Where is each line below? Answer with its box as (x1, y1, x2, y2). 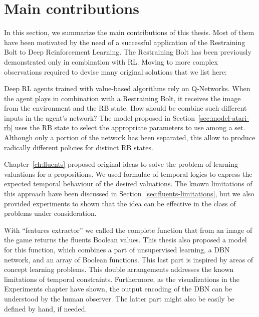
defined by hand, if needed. (4, 303, 87, 313)
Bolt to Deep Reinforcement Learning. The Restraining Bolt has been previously (4, 47, 251, 57)
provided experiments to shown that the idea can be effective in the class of (4, 198, 236, 208)
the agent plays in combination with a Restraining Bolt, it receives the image (4, 93, 241, 103)
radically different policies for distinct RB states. (4, 142, 153, 152)
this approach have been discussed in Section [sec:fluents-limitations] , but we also (4, 188, 254, 199)
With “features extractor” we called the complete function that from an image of (4, 224, 252, 235)
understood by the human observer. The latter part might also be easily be (4, 293, 234, 303)
